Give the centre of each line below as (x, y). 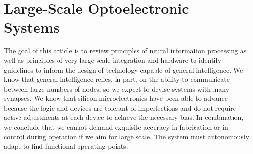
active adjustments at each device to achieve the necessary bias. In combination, (124, 117)
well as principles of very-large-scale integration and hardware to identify (113, 60)
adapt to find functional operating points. (66, 146)
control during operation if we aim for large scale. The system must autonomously (127, 136)
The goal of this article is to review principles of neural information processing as (125, 50)
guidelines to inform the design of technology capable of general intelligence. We (124, 69)
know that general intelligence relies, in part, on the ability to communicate (117, 79)
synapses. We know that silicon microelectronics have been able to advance (116, 98)
